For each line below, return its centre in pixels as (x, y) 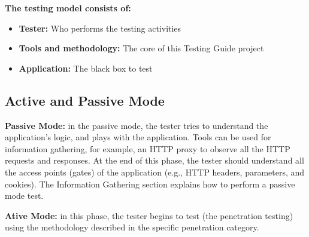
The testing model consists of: (68, 8)
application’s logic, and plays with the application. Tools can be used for (138, 137)
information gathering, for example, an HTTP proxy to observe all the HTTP (148, 148)
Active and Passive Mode (85, 100)
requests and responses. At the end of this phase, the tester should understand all (154, 160)
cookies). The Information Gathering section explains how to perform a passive (150, 184)
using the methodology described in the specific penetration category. (132, 227)
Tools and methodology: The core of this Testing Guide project (141, 48)
